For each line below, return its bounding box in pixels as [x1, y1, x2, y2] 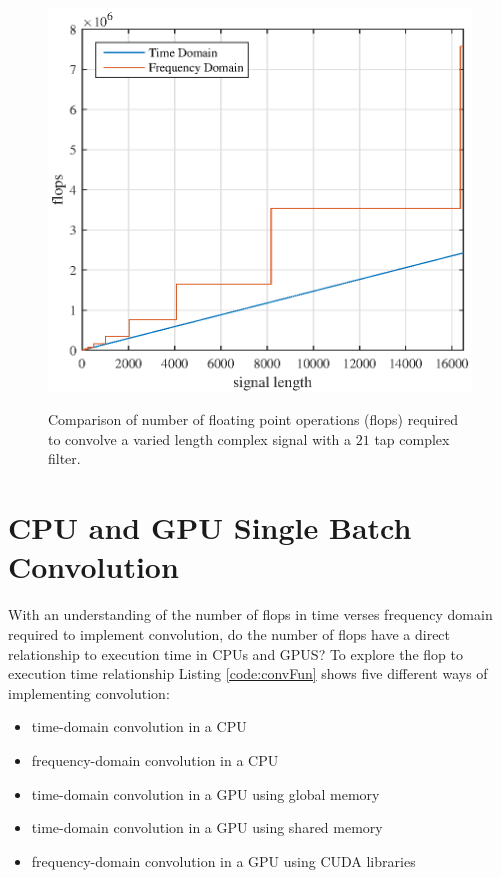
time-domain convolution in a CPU [31, 716, 247, 737]
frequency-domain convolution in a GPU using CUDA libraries [31, 850, 416, 871]
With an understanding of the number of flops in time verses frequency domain [8, 604, 493, 625]
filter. [48, 448, 81, 469]
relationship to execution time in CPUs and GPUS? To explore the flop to [8, 643, 463, 664]
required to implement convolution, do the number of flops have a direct [8, 623, 451, 644]
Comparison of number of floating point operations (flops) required [48, 409, 458, 430]
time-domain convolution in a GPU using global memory [31, 783, 380, 804]
